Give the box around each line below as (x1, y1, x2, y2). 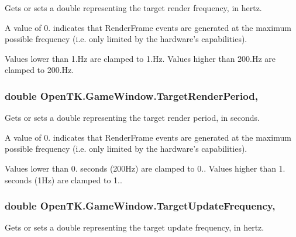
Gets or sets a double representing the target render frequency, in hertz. (5, 2, 262, 13)
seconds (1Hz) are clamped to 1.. (5, 173, 122, 186)
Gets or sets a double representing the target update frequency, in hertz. (5, 221, 264, 233)
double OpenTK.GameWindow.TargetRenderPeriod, (5, 88, 258, 103)
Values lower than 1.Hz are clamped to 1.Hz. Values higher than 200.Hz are (5, 52, 276, 64)
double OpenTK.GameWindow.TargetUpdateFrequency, (5, 198, 276, 213)
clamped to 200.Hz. (5, 64, 74, 76)
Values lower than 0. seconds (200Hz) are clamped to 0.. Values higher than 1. (5, 162, 285, 174)
